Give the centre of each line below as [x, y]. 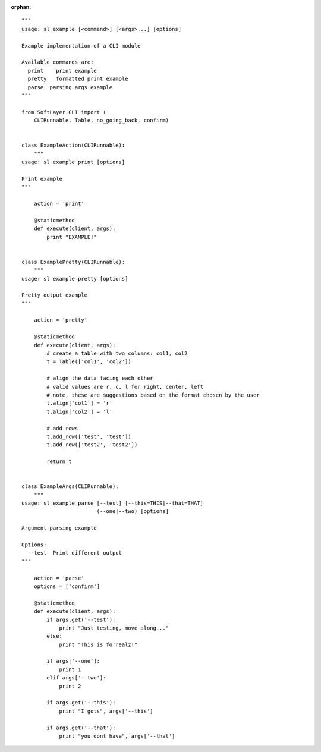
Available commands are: [58, 62]
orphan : [21, 7]
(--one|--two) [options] [133, 512]
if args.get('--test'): [81, 619]
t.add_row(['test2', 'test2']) [92, 445]
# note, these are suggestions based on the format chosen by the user [153, 395]
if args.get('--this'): [81, 703]
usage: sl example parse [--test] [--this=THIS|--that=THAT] [112, 503]
